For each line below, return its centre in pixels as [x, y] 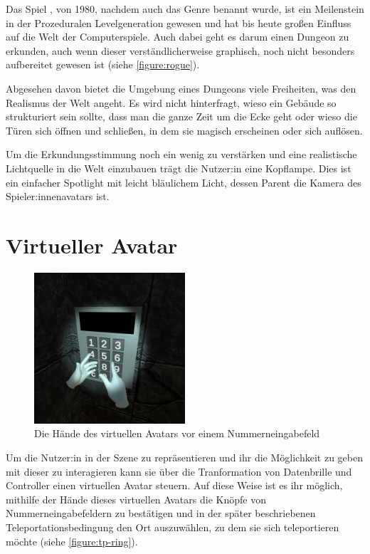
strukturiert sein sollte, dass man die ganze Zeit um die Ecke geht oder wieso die [181, 116]
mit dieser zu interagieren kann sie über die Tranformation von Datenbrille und [179, 471]
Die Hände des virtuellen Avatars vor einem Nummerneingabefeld [177, 433]
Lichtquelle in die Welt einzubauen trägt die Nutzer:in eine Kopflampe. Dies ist [179, 168]
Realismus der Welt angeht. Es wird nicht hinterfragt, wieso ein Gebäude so [171, 102]
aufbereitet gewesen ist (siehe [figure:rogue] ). [103, 64]
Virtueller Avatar [92, 245]
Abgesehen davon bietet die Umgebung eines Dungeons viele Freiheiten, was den [181, 88]
